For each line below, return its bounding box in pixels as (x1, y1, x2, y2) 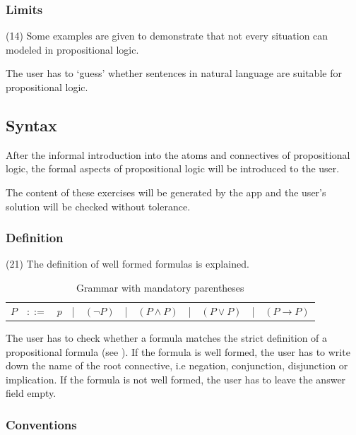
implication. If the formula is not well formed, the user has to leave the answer (6, 371, 346, 386)
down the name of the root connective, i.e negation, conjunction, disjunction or (6, 358, 348, 373)
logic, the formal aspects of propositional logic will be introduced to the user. (6, 161, 340, 176)
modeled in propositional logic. (6, 42, 139, 56)
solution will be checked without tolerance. (6, 198, 191, 213)
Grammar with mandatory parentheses (76, 280, 244, 294)
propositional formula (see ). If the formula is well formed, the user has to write (6, 344, 350, 359)
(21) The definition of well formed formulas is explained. (6, 256, 249, 271)
